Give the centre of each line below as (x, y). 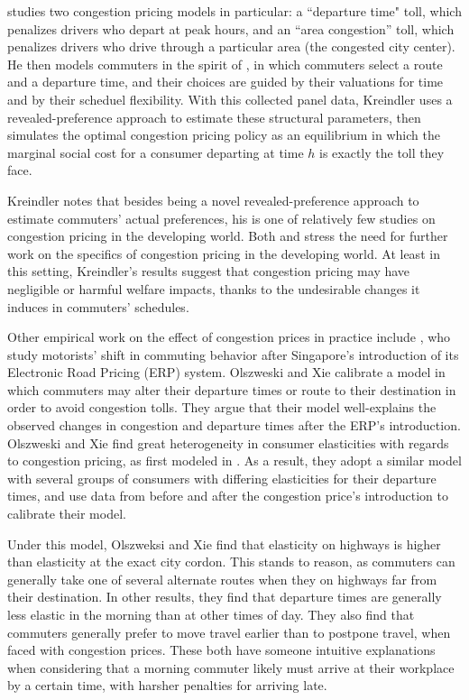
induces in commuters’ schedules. (98, 306)
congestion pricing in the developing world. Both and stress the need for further (228, 236)
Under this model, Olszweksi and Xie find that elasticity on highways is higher (224, 543)
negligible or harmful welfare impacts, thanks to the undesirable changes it (214, 288)
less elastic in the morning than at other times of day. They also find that (211, 614)
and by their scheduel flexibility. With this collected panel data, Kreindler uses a (230, 99)
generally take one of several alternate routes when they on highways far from (222, 579)
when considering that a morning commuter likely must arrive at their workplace (231, 667)
